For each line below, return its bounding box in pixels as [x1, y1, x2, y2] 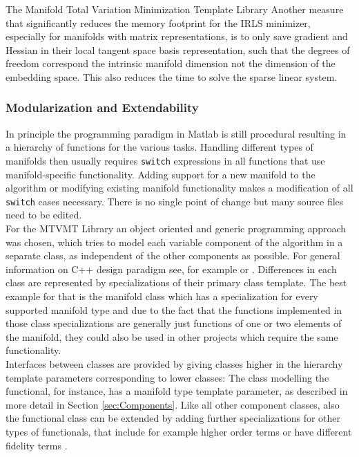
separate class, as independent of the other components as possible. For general [6, 248, 340, 263]
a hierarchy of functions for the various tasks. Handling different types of [6, 140, 313, 154]
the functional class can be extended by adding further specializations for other [6, 411, 341, 425]
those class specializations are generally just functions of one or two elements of [6, 316, 342, 330]
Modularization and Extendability [6, 99, 199, 116]
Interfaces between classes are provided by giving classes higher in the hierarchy [6, 357, 343, 371]
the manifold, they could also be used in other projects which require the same [6, 329, 338, 344]
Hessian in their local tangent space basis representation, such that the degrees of [6, 42, 350, 57]
